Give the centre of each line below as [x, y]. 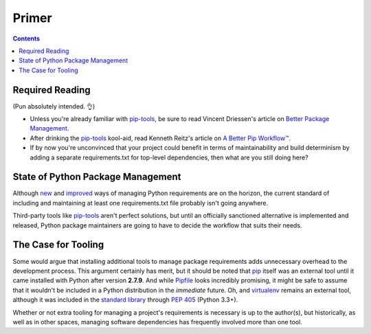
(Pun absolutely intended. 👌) [54, 106]
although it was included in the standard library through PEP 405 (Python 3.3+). [125, 300]
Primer [32, 18]
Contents [26, 38]
